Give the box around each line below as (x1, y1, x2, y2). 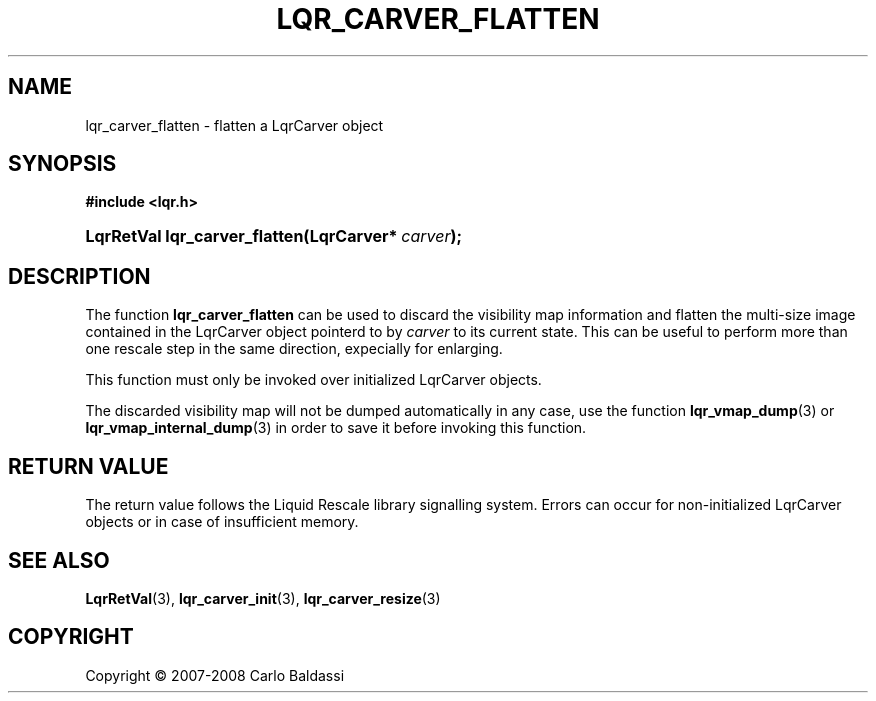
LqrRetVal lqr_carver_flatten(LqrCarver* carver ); (85, 226, 462, 247)
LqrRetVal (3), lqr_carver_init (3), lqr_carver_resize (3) (85, 589, 441, 607)
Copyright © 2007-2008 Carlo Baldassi (85, 666, 345, 684)
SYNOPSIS (8, 151, 117, 177)
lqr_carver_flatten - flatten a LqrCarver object (85, 116, 384, 134)
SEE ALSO (8, 547, 110, 573)
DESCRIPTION (8, 263, 151, 289)
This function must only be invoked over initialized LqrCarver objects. (85, 371, 542, 389)
